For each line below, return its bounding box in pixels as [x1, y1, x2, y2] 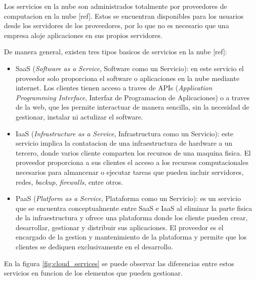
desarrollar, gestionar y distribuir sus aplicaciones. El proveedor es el [15, 222, 224, 232]
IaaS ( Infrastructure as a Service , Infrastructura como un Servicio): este [15, 128, 233, 138]
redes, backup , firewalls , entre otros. [15, 176, 123, 187]
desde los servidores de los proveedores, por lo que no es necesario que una [4, 20, 229, 31]
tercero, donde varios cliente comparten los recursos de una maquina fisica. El [15, 147, 251, 158]
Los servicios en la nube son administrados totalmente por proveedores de [4, 1, 227, 11]
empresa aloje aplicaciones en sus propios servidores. [4, 30, 163, 40]
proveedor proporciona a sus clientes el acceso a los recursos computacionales [15, 157, 249, 167]
